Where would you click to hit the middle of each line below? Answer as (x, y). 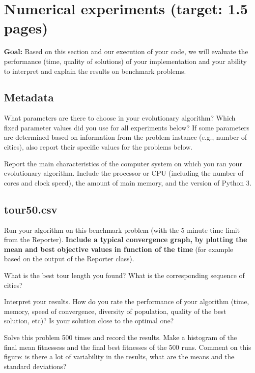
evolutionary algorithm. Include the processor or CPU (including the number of (124, 173)
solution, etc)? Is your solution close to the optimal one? (89, 321)
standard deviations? (35, 366)
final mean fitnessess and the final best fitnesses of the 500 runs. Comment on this (127, 347)
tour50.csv (31, 209)
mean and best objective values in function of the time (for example (119, 249)
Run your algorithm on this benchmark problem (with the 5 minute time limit (122, 230)
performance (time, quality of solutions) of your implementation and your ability (126, 61)
